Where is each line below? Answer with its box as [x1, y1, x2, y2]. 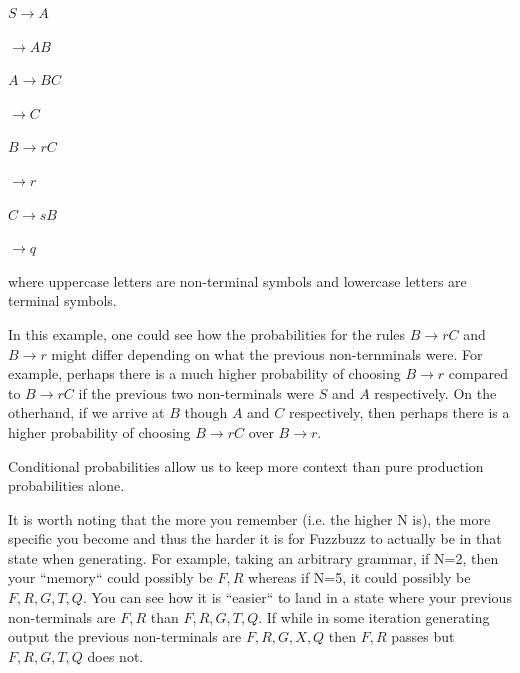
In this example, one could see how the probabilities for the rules [8, 323, 406, 344]
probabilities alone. [8, 475, 125, 496]
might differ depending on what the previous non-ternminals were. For [51, 343, 483, 364]
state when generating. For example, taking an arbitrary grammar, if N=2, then [8, 547, 499, 568]
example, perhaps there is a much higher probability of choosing [8, 363, 401, 384]
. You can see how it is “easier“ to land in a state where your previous [82, 587, 512, 608]
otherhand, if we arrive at [8, 402, 165, 423]
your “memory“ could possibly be [8, 567, 213, 588]
